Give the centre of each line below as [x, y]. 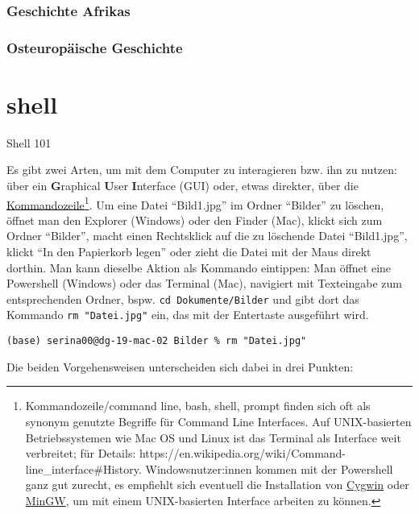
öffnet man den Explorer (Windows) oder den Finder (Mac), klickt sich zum [195, 220]
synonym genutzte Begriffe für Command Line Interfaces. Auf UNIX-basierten [218, 421]
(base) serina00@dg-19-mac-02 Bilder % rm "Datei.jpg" [157, 341]
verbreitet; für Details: [81, 453]
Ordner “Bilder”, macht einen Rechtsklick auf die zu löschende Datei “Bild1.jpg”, [207, 236]
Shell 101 [29, 142]
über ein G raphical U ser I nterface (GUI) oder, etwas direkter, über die [183, 185]
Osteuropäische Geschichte [95, 47]
